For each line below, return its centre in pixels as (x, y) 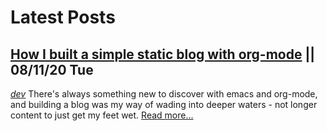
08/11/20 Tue (52, 69)
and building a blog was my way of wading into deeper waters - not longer (164, 104)
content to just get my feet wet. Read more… (102, 115)
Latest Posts (63, 17)
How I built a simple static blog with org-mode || (163, 54)
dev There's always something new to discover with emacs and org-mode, (164, 94)
